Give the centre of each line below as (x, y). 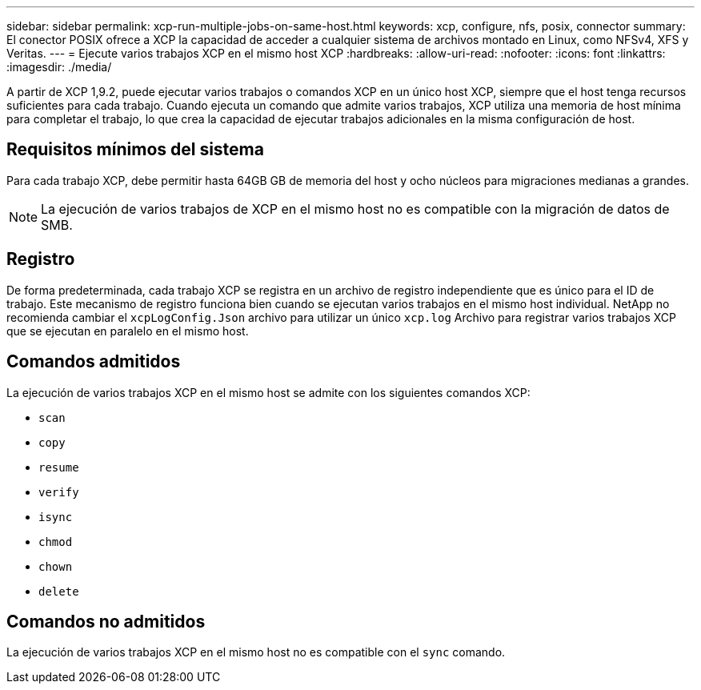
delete (59, 591)
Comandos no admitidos (106, 621)
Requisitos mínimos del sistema (135, 150)
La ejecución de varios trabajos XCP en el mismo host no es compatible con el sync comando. (256, 652)
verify (59, 492)
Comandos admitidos (94, 362)
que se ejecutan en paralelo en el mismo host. (128, 331)
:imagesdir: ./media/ (59, 67)
